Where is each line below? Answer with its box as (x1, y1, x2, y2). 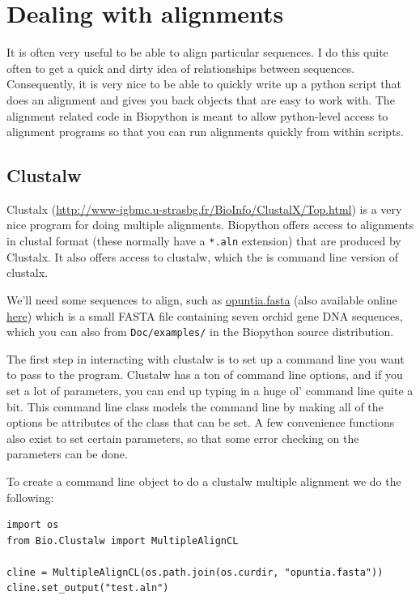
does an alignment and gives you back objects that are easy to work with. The (6, 91, 395, 108)
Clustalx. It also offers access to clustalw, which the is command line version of (6, 248, 399, 265)
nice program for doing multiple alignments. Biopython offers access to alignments (6, 216, 414, 233)
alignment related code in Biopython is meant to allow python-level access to (6, 107, 388, 124)
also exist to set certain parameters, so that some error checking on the (6, 429, 359, 446)
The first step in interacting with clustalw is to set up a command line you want (6, 350, 405, 367)
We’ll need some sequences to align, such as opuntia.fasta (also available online (6, 291, 397, 308)
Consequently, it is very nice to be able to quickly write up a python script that (6, 75, 402, 92)
